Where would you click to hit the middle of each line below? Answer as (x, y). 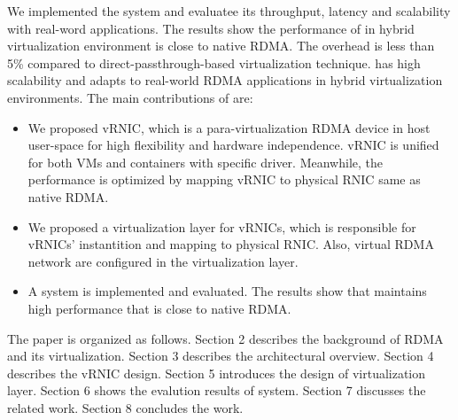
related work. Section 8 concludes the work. (125, 407)
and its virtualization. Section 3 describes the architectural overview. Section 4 (221, 356)
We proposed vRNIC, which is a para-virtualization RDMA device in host (229, 127)
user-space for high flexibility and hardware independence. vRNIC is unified (233, 145)
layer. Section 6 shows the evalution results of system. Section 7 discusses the (217, 390)
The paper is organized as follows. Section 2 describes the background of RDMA (225, 338)
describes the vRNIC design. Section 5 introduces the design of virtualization (217, 373)
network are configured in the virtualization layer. (163, 261)
